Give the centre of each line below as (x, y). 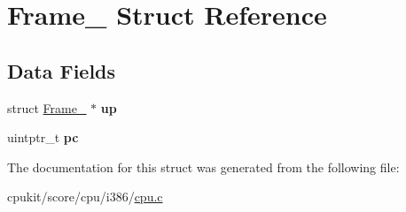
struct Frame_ (47, 107)
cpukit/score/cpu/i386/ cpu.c (85, 197)
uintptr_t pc (43, 137)
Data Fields (62, 70)
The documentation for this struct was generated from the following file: (203, 167)
